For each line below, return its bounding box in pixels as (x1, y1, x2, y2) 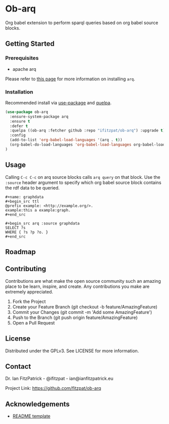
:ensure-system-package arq (10, 114, 69, 119)
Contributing (5, 265, 46, 273)
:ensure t (10, 119, 30, 124)
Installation (5, 88, 34, 95)
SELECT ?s (5, 225, 26, 230)
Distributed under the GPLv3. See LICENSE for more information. (5, 348, 139, 354)
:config (10, 133, 26, 138)
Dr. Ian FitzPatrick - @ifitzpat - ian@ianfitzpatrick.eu (5, 375, 114, 382)
